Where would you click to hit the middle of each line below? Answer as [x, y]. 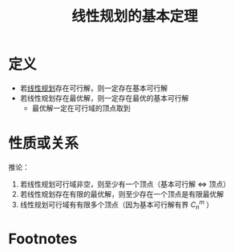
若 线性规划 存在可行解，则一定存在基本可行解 [94, 88]
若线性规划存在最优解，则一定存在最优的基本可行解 [104, 98]
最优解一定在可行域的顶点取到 [81, 108]
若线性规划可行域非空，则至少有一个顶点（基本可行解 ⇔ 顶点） [125, 184]
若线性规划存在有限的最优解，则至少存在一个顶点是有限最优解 [122, 194]
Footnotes [43, 239]
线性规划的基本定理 [134, 16]
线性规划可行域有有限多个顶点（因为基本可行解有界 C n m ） [117, 204]
